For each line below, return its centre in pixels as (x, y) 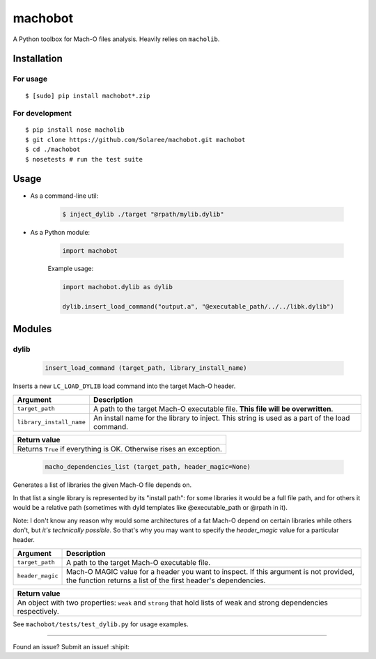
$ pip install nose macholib (75, 130)
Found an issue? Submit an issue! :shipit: (71, 647)
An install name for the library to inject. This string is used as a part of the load (221, 418)
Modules (32, 328)
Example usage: (71, 269)
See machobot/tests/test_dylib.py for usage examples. (101, 624)
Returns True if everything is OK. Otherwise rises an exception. (120, 449)
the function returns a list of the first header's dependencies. (166, 580)
